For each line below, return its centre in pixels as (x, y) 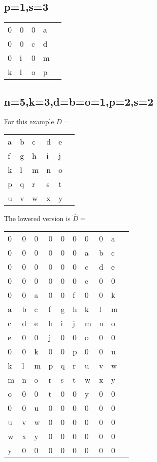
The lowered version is (37, 218)
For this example (29, 121)
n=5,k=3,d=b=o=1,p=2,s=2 (79, 101)
